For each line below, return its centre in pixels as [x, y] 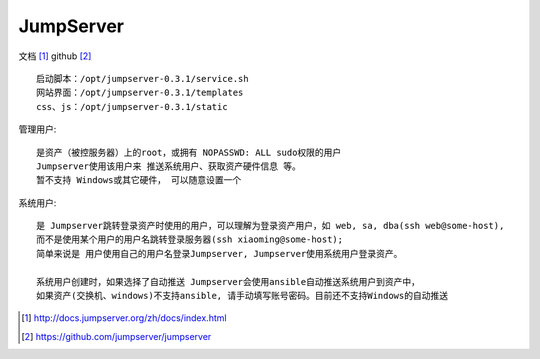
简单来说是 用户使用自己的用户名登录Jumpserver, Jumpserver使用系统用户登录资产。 [219, 253]
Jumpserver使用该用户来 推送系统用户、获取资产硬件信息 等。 [169, 166]
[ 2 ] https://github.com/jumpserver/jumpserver [116, 336]
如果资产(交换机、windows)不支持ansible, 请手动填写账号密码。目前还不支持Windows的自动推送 [242, 296]
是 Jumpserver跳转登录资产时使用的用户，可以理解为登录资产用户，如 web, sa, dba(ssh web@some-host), [270, 226]
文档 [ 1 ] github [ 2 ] [55, 56]
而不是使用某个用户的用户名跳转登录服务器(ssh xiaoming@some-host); [190, 239]
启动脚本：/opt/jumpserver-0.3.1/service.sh [142, 78]
